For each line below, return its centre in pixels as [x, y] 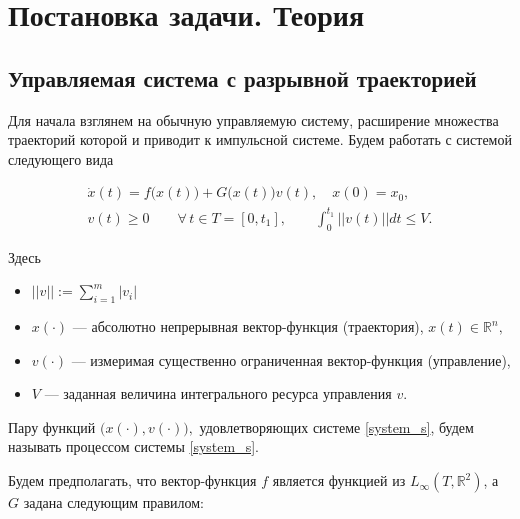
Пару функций [52, 426]
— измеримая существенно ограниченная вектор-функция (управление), [291, 359]
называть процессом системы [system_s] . [133, 446]
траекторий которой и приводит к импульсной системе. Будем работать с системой [260, 139]
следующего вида [61, 158]
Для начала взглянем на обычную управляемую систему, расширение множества [253, 119]
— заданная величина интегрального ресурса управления [218, 393]
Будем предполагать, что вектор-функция [132, 480]
